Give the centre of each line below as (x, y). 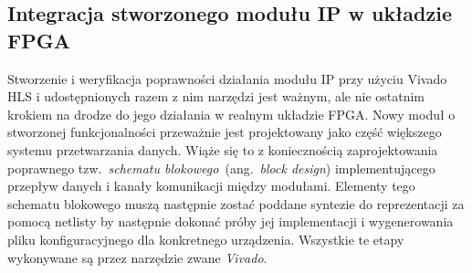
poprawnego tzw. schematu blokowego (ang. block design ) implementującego (221, 168)
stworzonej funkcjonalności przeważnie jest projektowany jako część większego (225, 132)
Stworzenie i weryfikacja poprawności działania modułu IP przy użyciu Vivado (227, 78)
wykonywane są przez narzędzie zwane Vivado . (137, 257)
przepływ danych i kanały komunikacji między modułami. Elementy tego (211, 186)
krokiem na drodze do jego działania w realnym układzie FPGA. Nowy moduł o (231, 114)
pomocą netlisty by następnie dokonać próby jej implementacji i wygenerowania (231, 221)
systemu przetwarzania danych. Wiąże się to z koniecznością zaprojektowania (223, 149)
